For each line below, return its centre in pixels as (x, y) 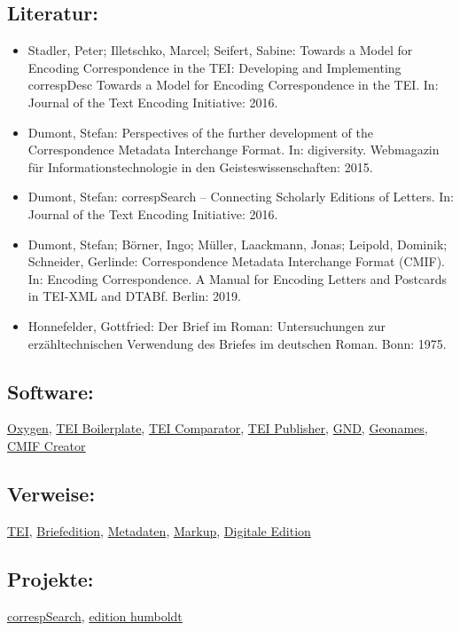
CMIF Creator (47, 445)
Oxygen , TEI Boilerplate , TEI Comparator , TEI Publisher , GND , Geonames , (218, 428)
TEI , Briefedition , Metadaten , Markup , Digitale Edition (159, 530)
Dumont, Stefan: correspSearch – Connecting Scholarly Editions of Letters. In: (241, 197)
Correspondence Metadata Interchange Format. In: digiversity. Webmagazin (234, 150)
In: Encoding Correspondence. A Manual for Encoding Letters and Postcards (238, 278)
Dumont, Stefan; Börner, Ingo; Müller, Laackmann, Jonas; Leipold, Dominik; (238, 244)
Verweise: (51, 493)
